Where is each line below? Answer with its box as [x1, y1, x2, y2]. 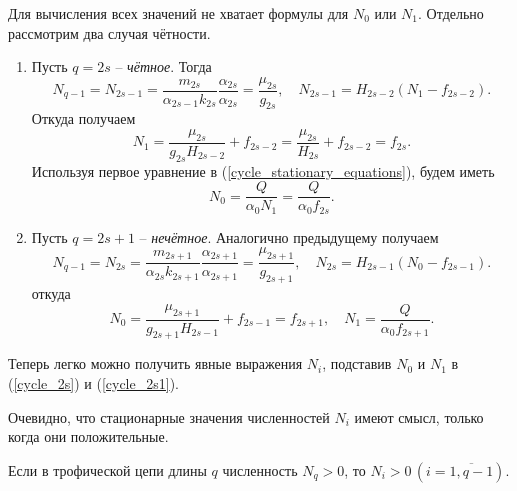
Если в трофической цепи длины [8, 459, 207, 480]
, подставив [322, 353, 392, 374]
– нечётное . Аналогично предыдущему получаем [139, 226, 439, 247]
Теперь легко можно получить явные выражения [8, 353, 303, 374]
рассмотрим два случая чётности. [8, 22, 211, 43]
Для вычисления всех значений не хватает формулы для [8, 3, 349, 23]
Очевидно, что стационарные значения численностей [8, 406, 330, 427]
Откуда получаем [31, 108, 136, 129]
